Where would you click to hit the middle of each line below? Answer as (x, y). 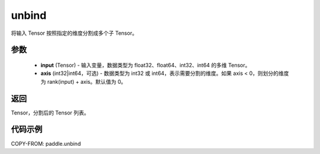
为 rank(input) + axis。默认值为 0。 (84, 81)
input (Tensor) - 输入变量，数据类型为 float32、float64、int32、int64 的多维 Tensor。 (145, 65)
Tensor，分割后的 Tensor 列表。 (50, 113)
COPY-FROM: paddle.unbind (46, 143)
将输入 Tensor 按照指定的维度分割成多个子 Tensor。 (74, 33)
